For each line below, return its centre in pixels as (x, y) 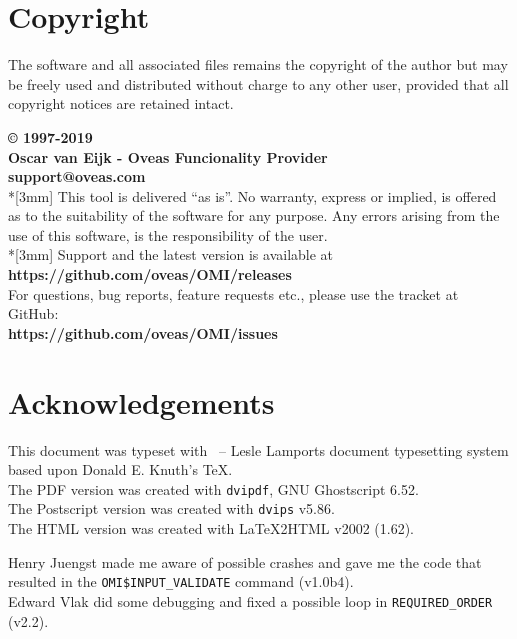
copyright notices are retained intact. (121, 103)
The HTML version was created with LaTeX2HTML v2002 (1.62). (211, 528)
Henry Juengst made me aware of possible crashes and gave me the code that (245, 561)
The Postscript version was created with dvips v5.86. (171, 508)
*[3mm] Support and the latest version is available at (171, 254)
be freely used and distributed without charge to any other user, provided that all (258, 83)
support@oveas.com (77, 176)
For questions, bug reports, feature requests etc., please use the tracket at (233, 293)
